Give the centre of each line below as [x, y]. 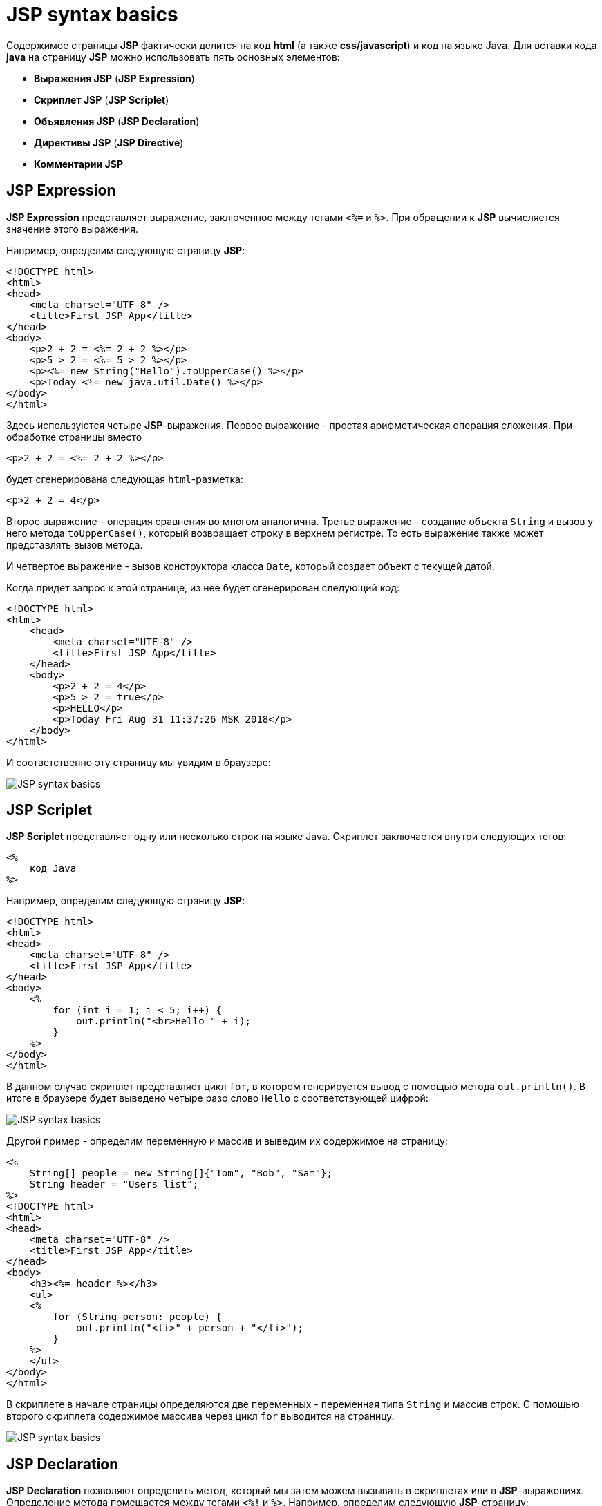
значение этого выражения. [73, 229]
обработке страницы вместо [74, 437]
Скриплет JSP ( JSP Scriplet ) [102, 99]
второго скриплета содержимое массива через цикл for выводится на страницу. [200, 1416]
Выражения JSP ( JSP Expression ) [114, 78]
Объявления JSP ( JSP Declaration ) [117, 121]
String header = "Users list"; [114, 1184]
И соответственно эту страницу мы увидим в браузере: [139, 762]
